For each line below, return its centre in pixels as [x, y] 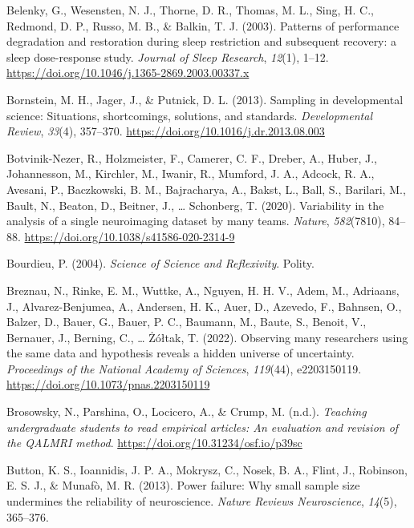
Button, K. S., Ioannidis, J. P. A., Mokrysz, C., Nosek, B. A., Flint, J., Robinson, [207, 469]
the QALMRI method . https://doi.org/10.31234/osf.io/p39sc [154, 443]
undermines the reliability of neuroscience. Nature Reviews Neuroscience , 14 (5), [202, 501]
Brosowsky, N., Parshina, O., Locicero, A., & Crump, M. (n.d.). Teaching [187, 411]
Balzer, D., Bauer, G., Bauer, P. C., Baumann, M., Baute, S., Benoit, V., [187, 322]
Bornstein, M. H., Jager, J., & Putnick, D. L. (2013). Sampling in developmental [205, 99]
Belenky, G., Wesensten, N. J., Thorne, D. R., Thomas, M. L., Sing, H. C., [190, 10]
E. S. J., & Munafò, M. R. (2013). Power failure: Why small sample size [183, 485]
